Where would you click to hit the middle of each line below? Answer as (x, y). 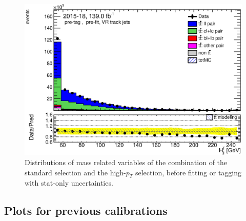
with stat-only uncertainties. (69, 183)
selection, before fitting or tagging (188, 172)
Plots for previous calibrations (86, 210)
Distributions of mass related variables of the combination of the (126, 162)
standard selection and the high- (75, 172)
